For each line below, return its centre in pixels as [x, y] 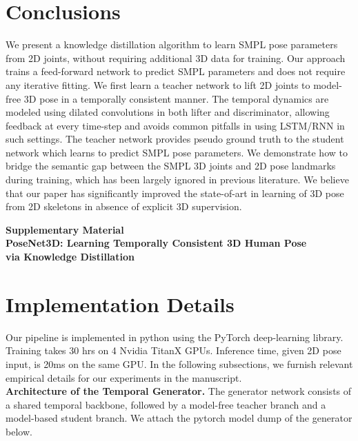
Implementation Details [120, 304]
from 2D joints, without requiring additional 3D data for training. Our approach [176, 58]
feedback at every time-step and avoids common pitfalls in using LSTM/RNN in [175, 125]
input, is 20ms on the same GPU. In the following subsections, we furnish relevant [179, 363]
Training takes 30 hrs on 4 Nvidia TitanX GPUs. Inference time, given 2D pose [173, 350]
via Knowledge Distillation [70, 257]
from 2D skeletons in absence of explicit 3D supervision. [124, 206]
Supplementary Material [65, 229]
